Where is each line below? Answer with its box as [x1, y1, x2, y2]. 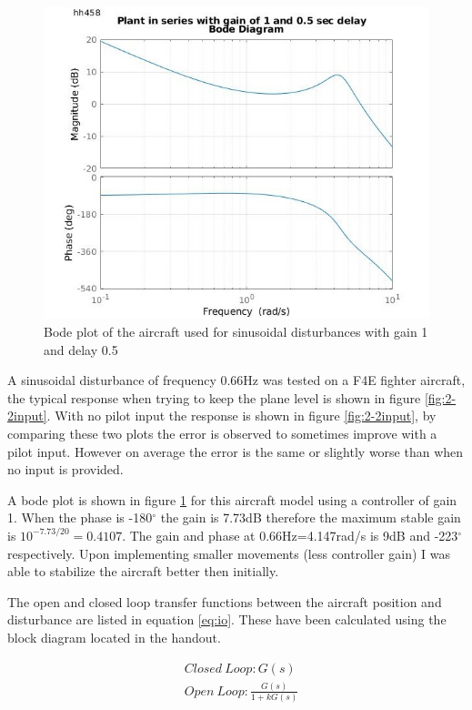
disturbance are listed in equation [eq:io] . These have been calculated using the [7, 610, 447, 629]
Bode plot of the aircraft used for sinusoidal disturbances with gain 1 [44, 322, 428, 341]
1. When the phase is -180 [7, 508, 153, 527]
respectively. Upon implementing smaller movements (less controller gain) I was [7, 543, 451, 563]
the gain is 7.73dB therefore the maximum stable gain [160, 508, 461, 527]
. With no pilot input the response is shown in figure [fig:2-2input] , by [46, 406, 437, 425]
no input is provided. [7, 460, 124, 479]
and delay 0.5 [44, 340, 118, 359]
